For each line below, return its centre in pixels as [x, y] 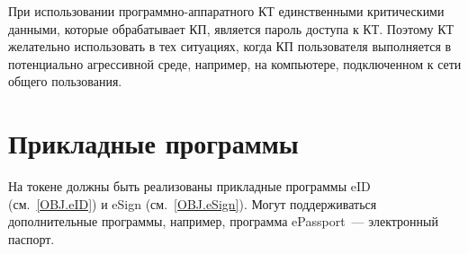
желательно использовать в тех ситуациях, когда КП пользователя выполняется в [230, 46]
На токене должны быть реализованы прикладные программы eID [189, 186]
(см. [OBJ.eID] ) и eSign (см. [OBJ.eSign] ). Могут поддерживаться [193, 203]
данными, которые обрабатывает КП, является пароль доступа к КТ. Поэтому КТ [231, 28]
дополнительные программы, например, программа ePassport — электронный [223, 221]
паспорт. [31, 238]
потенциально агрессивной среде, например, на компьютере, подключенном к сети [235, 63]
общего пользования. [65, 81]
